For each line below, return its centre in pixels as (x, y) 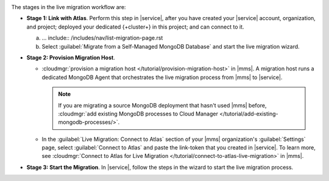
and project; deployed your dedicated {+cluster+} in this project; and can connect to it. (135, 27)
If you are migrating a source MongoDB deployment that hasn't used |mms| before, (163, 105)
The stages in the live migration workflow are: (69, 7)
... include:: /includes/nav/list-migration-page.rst (102, 38)
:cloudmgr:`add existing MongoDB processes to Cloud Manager (138, 114)
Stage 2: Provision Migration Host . (71, 57)
